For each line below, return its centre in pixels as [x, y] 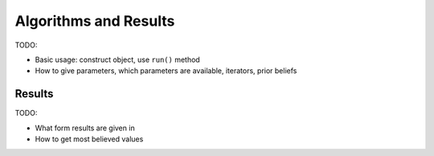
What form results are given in [85, 128]
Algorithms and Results [95, 21]
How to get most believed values [89, 139]
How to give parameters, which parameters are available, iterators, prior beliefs [166, 71]
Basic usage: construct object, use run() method [117, 60]
